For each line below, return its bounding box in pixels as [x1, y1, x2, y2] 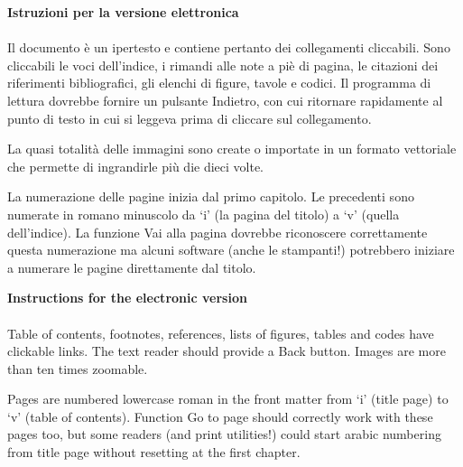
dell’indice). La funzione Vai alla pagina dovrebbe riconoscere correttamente [7, 222, 428, 241]
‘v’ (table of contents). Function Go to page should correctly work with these [7, 406, 433, 425]
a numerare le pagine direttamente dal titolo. [7, 257, 256, 276]
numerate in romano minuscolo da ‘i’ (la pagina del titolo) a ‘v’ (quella [7, 204, 400, 223]
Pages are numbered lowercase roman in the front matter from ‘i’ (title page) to [7, 389, 449, 408]
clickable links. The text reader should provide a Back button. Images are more [7, 341, 446, 360]
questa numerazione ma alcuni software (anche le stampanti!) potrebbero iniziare [7, 240, 455, 259]
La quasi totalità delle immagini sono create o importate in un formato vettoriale [7, 139, 457, 158]
